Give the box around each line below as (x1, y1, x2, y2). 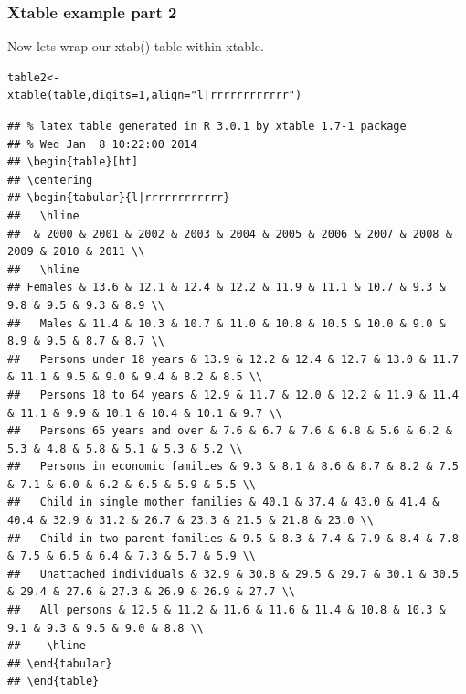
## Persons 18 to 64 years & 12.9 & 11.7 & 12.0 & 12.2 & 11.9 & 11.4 (7, 388, 459, 401)
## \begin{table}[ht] (7, 155, 139, 169)
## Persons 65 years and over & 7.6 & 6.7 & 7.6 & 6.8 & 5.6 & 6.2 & (7, 424, 452, 438)
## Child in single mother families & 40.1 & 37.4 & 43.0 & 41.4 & (7, 496, 440, 509)
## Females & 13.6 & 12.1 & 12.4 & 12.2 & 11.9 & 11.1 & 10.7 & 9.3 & (7, 281, 446, 294)
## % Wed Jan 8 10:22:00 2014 (7, 137, 197, 151)
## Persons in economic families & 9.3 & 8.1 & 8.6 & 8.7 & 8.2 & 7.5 (7, 460, 459, 474)
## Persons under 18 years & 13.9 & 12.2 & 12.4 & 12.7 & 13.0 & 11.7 (7, 352, 459, 366)
